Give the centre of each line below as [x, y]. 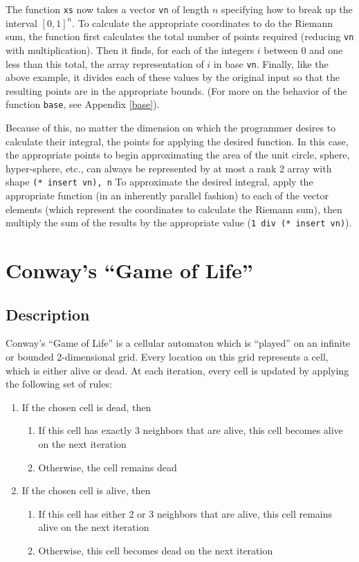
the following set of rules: [59, 384]
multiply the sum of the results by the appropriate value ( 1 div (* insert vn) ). [179, 223]
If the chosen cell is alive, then [86, 490]
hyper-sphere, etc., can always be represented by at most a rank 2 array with [169, 168]
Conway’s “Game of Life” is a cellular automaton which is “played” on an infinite [178, 343]
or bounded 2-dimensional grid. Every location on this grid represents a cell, [167, 357]
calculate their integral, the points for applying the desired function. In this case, [177, 141]
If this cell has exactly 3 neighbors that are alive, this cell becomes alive [191, 430]
